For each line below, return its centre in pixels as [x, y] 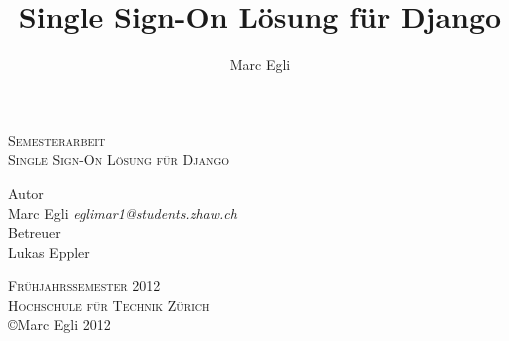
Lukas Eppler [49, 251]
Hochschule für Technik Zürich [109, 304]
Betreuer [34, 232]
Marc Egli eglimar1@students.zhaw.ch [122, 212]
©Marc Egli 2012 [59, 324]
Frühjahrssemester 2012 [84, 285]
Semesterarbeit [57, 139]
